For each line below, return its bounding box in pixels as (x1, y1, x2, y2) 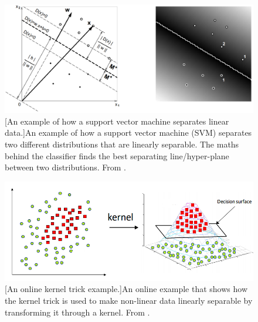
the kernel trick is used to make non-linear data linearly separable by (5, 294, 253, 306)
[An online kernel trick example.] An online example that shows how (5, 283, 248, 295)
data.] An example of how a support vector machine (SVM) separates (5, 126, 252, 139)
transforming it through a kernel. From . (5, 306, 150, 318)
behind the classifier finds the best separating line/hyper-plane (5, 149, 229, 162)
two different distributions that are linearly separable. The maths (5, 138, 239, 150)
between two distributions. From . (5, 161, 126, 173)
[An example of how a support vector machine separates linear (5, 115, 229, 127)
